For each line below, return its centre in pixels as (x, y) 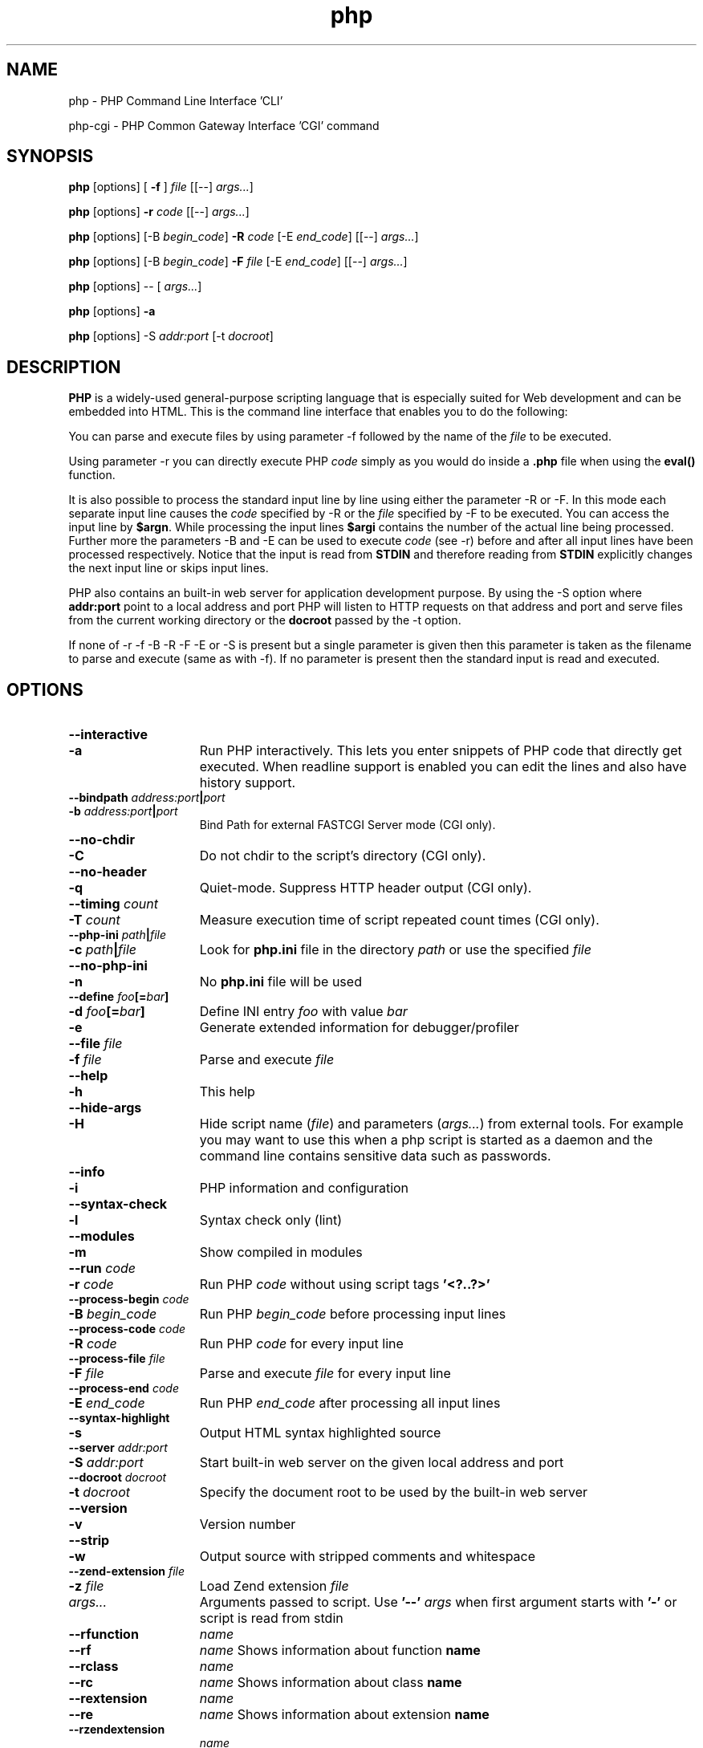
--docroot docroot (118, 1478)
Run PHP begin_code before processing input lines (353, 1314)
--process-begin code (129, 1299)
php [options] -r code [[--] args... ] (159, 212)
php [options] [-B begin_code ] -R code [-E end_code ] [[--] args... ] (244, 237)
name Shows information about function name (340, 1650)
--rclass (93, 1667)
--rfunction (104, 1634)
